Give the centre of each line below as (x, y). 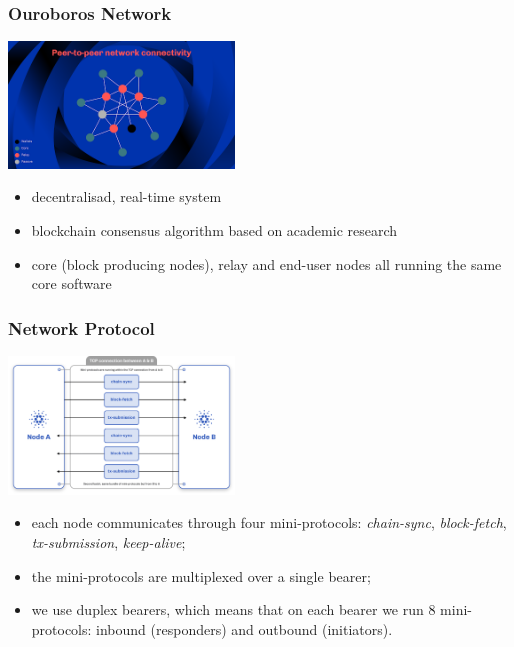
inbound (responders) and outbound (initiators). (244, 628)
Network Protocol (81, 327)
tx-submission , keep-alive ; (108, 541)
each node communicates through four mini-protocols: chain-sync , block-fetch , (269, 522)
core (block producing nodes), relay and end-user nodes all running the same (266, 263)
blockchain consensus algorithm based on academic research (214, 229)
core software (71, 283)
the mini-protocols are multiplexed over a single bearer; (201, 575)
